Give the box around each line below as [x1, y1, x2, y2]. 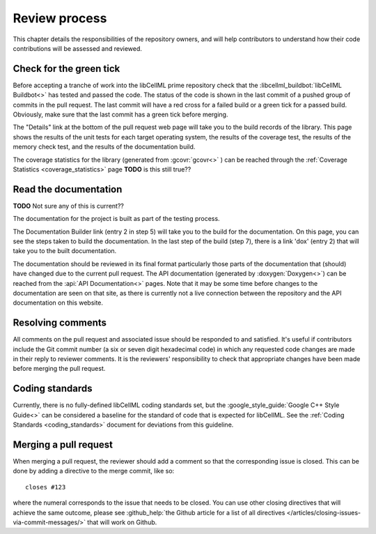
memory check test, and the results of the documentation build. [13, 143, 196, 151]
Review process [13, 10, 107, 26]
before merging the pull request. [13, 365, 106, 373]
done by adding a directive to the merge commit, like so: [13, 467, 175, 475]
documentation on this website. [13, 298, 104, 307]
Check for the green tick [13, 63, 120, 75]
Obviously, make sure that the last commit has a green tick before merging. [13, 110, 228, 119]
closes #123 [25, 483, 66, 491]
